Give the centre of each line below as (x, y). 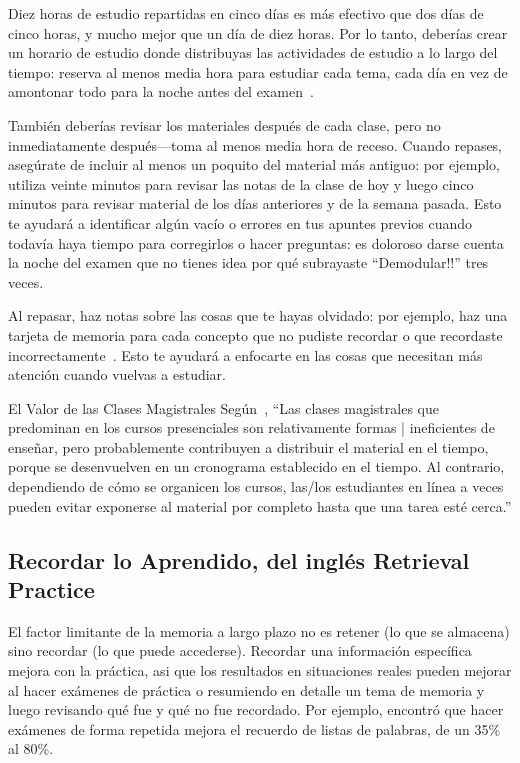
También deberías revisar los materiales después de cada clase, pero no (224, 124)
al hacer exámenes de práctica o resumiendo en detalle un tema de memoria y (246, 689)
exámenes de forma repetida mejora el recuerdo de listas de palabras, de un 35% (254, 728)
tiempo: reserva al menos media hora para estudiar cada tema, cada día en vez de (258, 71)
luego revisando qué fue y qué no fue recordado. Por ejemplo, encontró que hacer (256, 709)
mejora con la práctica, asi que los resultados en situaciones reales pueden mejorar (260, 670)
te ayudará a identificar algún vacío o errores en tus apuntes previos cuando (240, 222)
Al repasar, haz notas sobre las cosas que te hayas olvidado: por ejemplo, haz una (258, 315)
